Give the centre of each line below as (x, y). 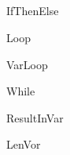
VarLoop (27, 64)
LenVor (24, 144)
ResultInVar (35, 117)
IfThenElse (33, 11)
